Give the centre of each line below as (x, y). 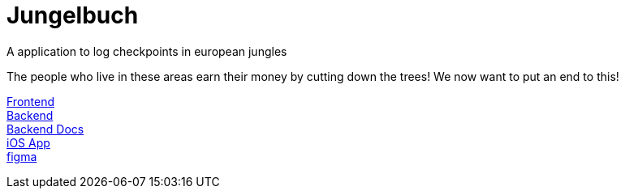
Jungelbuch (73, 15)
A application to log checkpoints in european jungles (147, 51)
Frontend (31, 101)
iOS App (28, 142)
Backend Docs (45, 129)
